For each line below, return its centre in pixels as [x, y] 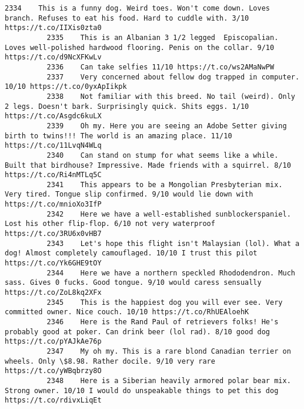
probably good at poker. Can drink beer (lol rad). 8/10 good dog [138, 332]
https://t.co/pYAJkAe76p [53, 342]
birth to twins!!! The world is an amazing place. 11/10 [118, 136]
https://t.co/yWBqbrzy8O [53, 371]
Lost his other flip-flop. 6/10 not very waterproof [110, 224]
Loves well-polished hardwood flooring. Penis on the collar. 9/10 [140, 47]
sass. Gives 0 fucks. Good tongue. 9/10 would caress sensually [133, 283]
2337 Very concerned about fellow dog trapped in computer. [173, 77]
